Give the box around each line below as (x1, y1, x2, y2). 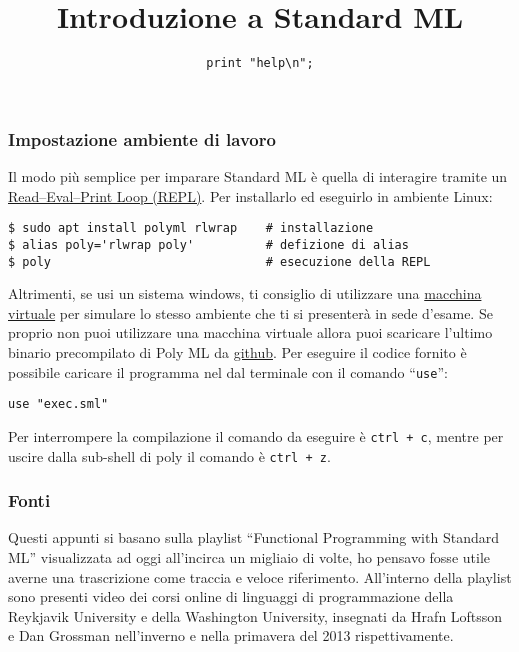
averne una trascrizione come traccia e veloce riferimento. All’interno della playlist (8, 566, 512, 587)
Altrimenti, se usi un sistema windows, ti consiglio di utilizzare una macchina (8, 283, 482, 304)
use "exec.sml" (8, 397, 109, 412)
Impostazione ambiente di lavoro (8, 126, 276, 151)
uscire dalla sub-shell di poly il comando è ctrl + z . (8, 445, 331, 466)
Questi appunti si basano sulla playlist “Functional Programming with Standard (8, 527, 499, 548)
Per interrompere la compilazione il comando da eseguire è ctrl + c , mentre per (8, 425, 504, 446)
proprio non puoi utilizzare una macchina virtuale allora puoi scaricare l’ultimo (8, 322, 493, 343)
